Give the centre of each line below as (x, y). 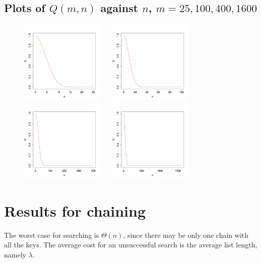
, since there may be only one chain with (186, 235)
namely (15, 255)
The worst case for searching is (52, 235)
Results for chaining (75, 210)
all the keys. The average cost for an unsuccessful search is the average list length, (131, 245)
